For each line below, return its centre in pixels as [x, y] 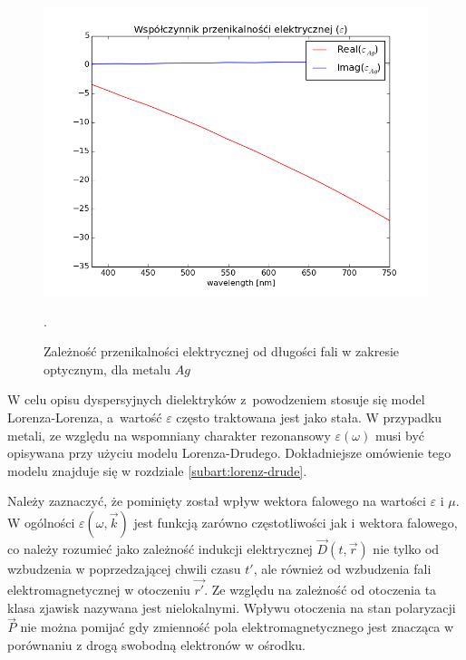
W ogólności [41, 522]
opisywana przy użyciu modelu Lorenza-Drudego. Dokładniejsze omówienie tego [229, 453]
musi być [400, 435]
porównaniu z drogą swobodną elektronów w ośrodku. [156, 644]
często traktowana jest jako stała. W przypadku [309, 417]
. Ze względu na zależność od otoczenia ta [320, 589]
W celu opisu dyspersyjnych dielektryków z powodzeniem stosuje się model [216, 399]
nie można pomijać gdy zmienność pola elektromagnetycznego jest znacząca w [237, 627]
